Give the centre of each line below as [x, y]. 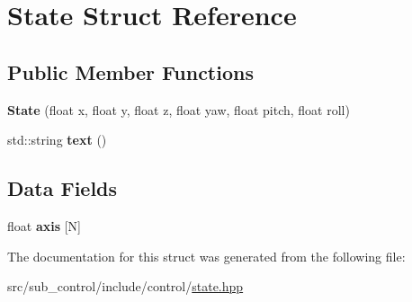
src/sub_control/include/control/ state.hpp [125, 286]
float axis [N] [45, 225]
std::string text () [57, 140]
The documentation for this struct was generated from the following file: [206, 256]
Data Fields [63, 188]
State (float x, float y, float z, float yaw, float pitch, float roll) [179, 109]
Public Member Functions [130, 71]
